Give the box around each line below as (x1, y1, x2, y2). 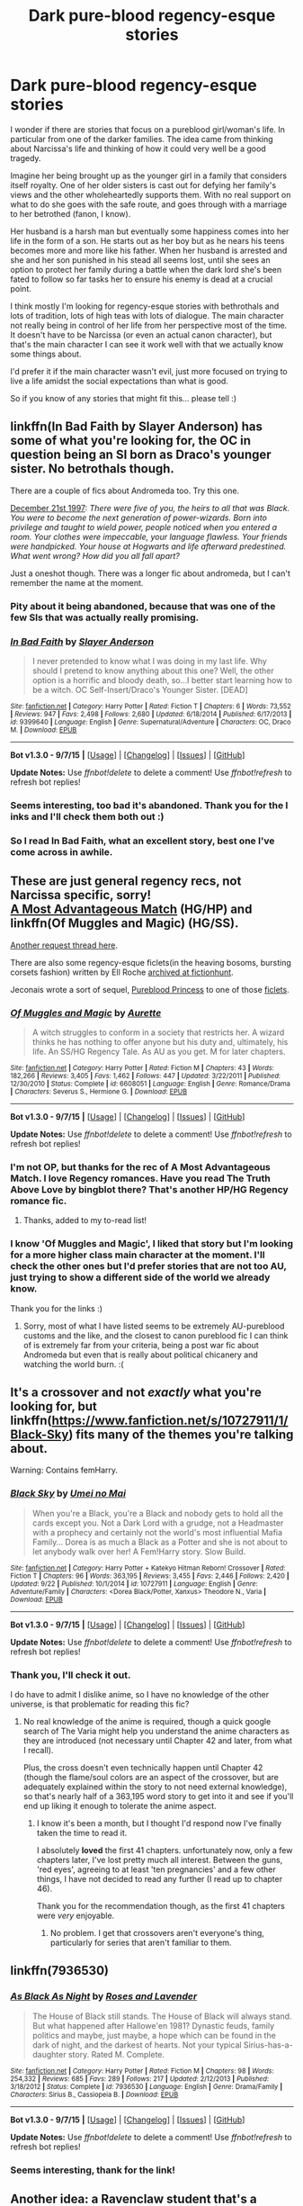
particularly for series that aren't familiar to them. (49, 1937, 232, 1948)
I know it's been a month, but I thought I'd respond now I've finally (36, 1817, 282, 1828)
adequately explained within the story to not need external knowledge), (22, 1781, 288, 1792)
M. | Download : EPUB (10, 725, 77, 734)
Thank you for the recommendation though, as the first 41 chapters (36, 1900, 286, 1911)
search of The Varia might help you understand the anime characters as (22, 1725, 290, 1736)
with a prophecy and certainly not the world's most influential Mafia (31, 1526, 282, 1537)
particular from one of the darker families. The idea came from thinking (10, 133, 273, 144)
